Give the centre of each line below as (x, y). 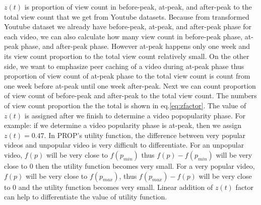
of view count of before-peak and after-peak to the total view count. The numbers (130, 95)
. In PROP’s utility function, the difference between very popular (145, 135)
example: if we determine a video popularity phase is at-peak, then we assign (123, 125)
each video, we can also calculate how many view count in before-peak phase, (123, 36)
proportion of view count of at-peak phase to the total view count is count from (127, 76)
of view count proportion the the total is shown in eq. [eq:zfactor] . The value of (125, 105)
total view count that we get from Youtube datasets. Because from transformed (127, 16)
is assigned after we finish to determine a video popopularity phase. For (135, 115)
